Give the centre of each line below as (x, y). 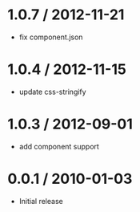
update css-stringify (52, 92)
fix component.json (51, 37)
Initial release (41, 201)
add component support (59, 146)
